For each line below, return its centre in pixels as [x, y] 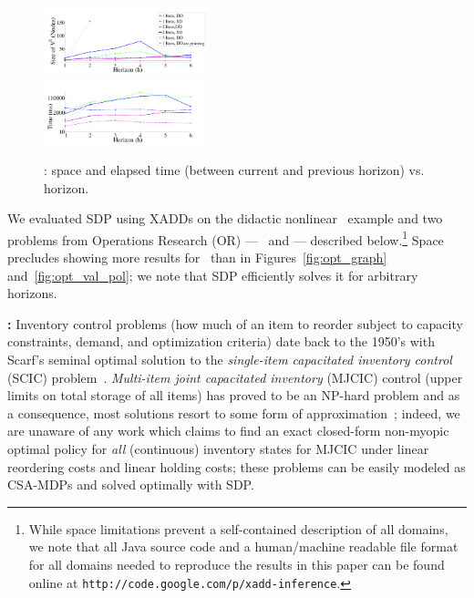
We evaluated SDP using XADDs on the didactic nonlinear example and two [225, 218]
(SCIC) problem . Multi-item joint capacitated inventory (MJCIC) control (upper [235, 377]
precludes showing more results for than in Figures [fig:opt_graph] [197, 258]
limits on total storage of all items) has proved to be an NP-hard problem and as [234, 395]
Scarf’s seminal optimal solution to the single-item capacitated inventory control [230, 360]
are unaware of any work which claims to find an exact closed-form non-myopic [228, 431]
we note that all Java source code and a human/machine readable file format [243, 546]
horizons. [32, 293]
